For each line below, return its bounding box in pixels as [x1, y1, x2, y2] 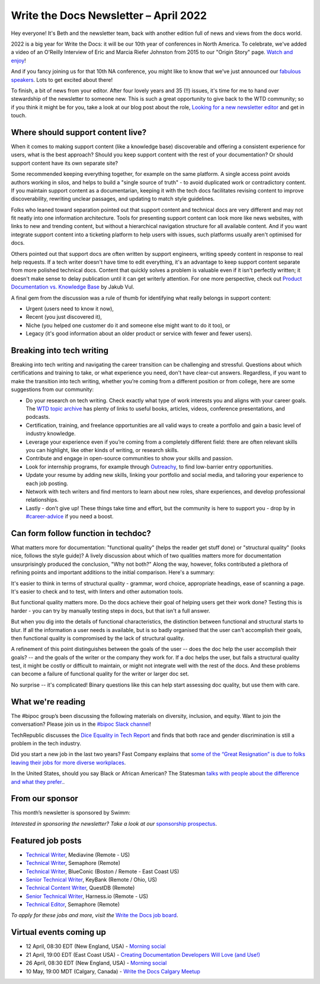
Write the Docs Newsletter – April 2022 [11, 9, 207, 22]
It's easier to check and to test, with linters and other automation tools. [11, 588, 184, 595]
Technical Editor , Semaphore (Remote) [25, 901, 120, 908]
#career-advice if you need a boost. [25, 513, 114, 520]
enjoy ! [11, 57, 26, 64]
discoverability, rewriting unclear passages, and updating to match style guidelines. [11, 195, 215, 203]
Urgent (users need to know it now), [25, 305, 114, 312]
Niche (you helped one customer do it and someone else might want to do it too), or [25, 322, 231, 329]
